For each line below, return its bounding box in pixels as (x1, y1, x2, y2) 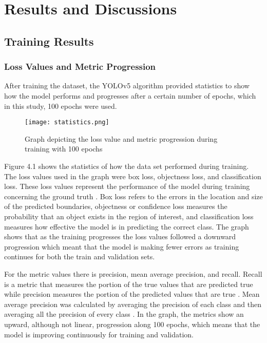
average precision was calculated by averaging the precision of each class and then (4, 298, 261, 309)
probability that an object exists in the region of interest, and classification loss (4, 211, 254, 221)
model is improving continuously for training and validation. (4, 329, 194, 339)
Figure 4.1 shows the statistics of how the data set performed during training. (4, 161, 249, 171)
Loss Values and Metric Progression (4, 60, 156, 73)
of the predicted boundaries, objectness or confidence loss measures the (4, 201, 227, 212)
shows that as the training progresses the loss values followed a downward (4, 231, 236, 242)
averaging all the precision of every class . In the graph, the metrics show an (4, 309, 244, 319)
